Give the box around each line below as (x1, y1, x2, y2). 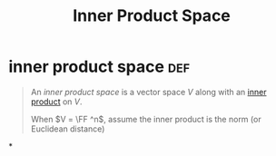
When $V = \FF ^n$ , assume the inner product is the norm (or (30, 113, 261, 124)
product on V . (30, 96, 83, 107)
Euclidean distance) (30, 123, 105, 134)
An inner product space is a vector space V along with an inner (30, 86, 267, 97)
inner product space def (8, 56, 191, 77)
